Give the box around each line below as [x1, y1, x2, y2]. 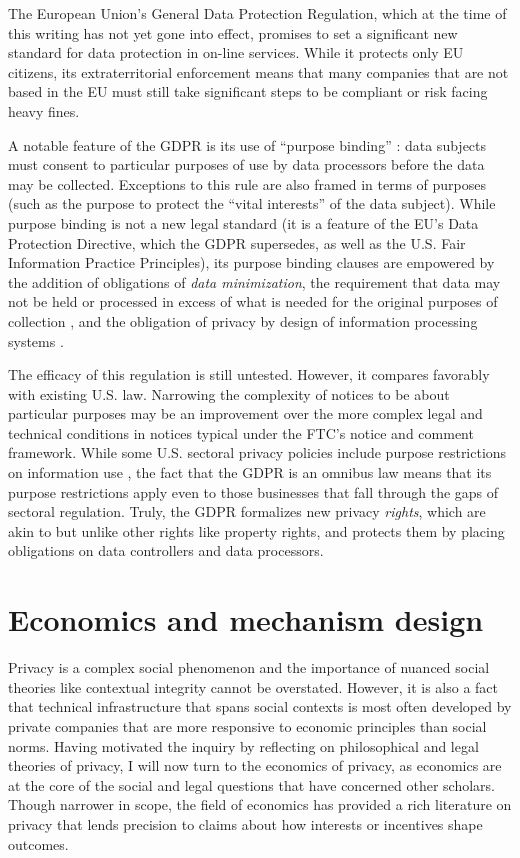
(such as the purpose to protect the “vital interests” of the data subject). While [8, 193, 496, 214]
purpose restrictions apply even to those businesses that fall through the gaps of [8, 481, 499, 502]
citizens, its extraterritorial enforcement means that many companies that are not [8, 61, 509, 82]
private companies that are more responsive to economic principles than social [8, 715, 487, 736]
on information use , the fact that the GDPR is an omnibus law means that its [8, 462, 492, 483]
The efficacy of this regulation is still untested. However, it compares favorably [8, 364, 490, 385]
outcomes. [8, 833, 69, 854]
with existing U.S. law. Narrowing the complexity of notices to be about [8, 383, 450, 404]
